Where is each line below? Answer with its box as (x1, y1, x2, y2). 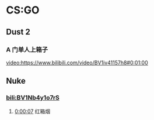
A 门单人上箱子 (6, 45, 48, 53)
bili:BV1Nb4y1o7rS (6, 94, 60, 102)
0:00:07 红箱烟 (14, 108, 51, 115)
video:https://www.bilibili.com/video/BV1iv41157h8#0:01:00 (6, 59, 149, 66)
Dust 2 (6, 27, 30, 37)
